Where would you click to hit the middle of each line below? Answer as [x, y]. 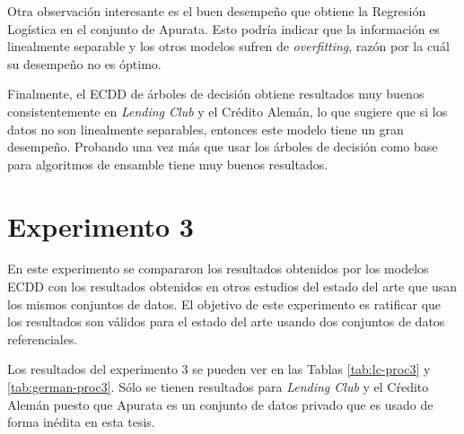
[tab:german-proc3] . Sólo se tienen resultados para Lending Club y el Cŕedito [218, 387]
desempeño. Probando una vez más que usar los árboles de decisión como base [223, 147]
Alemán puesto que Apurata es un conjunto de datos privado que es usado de [220, 404]
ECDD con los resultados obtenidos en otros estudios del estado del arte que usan [232, 286]
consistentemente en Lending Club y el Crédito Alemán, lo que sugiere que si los [228, 111]
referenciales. [43, 339]
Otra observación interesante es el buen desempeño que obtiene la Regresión [217, 11]
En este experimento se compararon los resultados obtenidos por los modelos [218, 269]
